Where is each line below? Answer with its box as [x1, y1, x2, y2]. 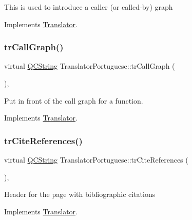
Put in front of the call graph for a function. [4, 95, 143, 106]
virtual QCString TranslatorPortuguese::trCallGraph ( [4, 61, 175, 71]
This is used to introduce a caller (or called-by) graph [4, 2, 173, 12]
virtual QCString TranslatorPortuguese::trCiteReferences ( [4, 154, 188, 165]
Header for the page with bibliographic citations [4, 189, 156, 199]
